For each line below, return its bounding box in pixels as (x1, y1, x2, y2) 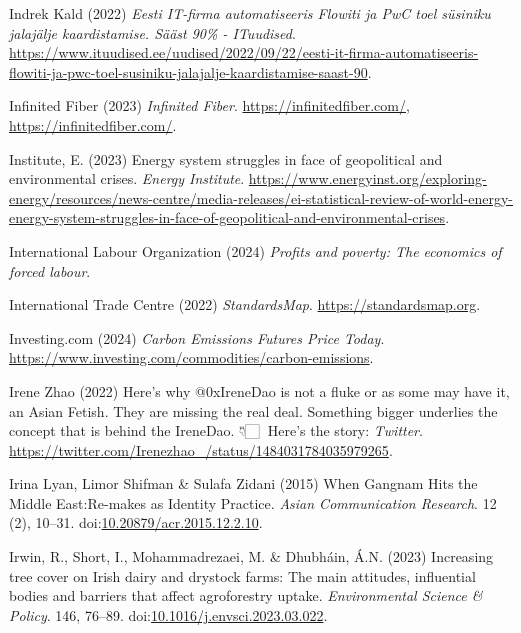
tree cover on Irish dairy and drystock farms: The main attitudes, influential (9, 565, 476, 586)
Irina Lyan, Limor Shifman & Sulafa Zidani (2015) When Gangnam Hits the (9, 473, 478, 494)
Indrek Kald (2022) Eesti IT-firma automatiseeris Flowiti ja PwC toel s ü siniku (9, 3, 491, 23)
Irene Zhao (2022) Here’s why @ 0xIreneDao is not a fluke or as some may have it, (9, 380, 510, 401)
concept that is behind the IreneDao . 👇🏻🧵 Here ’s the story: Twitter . (9, 420, 423, 441)
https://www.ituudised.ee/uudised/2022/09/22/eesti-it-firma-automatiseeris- (9, 42, 479, 63)
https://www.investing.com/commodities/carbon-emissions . (9, 347, 374, 368)
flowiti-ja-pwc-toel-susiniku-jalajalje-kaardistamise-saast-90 (9, 61, 368, 82)
